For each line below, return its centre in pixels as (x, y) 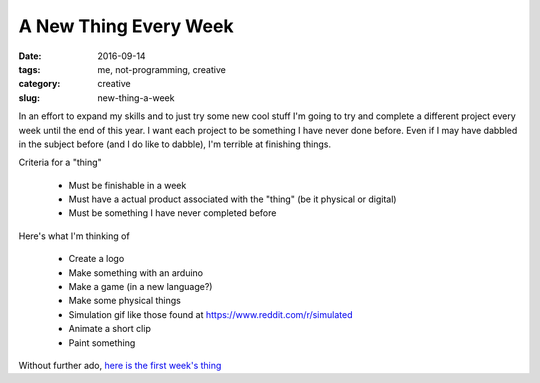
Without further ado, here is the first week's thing (120, 365)
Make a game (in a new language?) (140, 287)
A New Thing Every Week (126, 26)
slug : (29, 97)
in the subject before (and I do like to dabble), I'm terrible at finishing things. (175, 144)
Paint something (102, 342)
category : (39, 84)
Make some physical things (125, 301)
